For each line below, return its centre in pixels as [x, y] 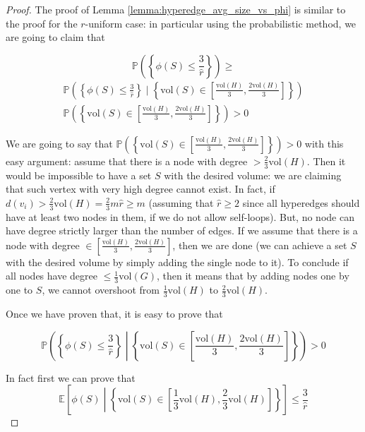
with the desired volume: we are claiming [253, 175]
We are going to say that [59, 143]
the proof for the [42, 23]
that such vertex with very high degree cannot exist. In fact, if [140, 189]
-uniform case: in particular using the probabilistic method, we [221, 23]
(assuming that [181, 202]
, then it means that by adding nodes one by [253, 276]
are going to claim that [55, 37]
